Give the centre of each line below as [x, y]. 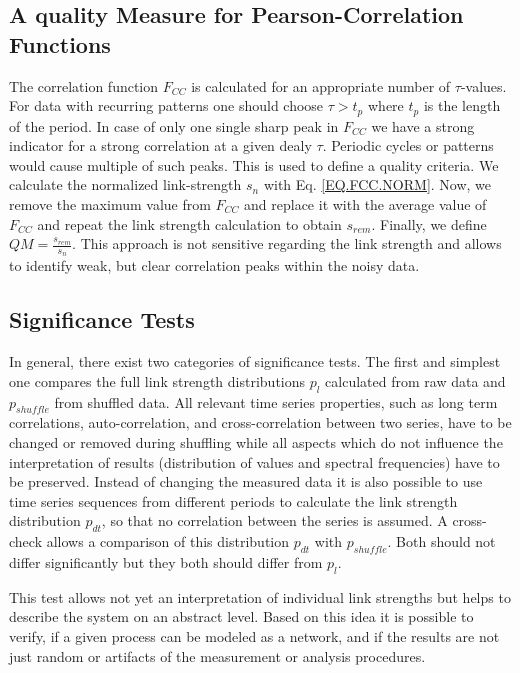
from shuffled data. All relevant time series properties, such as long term [276, 401]
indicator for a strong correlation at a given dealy [160, 145]
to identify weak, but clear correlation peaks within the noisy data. [214, 265]
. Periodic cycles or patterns [408, 145]
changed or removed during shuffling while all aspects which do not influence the [256, 442]
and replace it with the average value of [365, 204]
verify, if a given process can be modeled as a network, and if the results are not [254, 635]
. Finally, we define [429, 223]
